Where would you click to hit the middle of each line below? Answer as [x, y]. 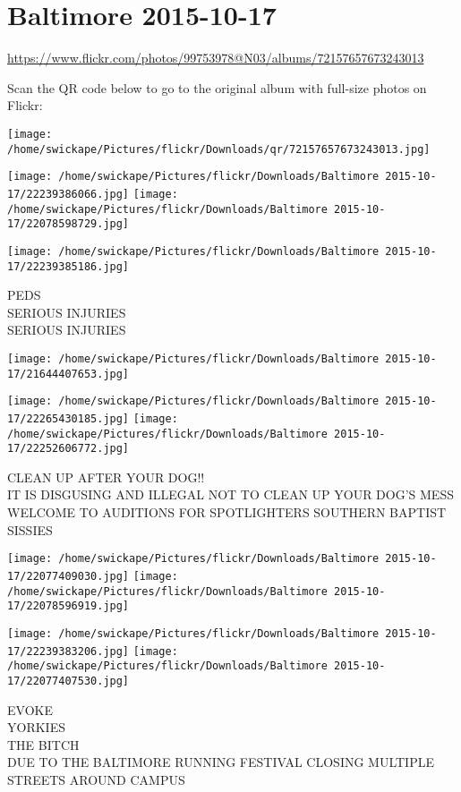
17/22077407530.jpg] [68, 681]
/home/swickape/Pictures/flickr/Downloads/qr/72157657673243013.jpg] [219, 149]
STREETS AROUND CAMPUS [96, 779]
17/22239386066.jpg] [68, 194]
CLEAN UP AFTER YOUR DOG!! [106, 477]
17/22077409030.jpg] [68, 576]
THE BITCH [43, 744]
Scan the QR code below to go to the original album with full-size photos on [217, 87]
